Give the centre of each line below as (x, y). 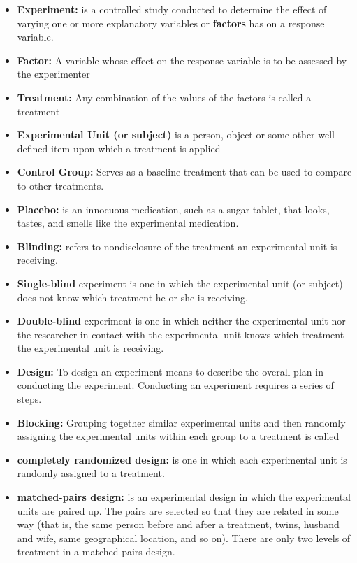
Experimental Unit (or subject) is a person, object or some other (166, 135)
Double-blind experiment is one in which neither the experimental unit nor (181, 321)
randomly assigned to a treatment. (91, 473)
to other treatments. (60, 185)
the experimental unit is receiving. (90, 348)
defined (32, 148)
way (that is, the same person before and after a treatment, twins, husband (178, 524)
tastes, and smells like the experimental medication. (128, 223)
